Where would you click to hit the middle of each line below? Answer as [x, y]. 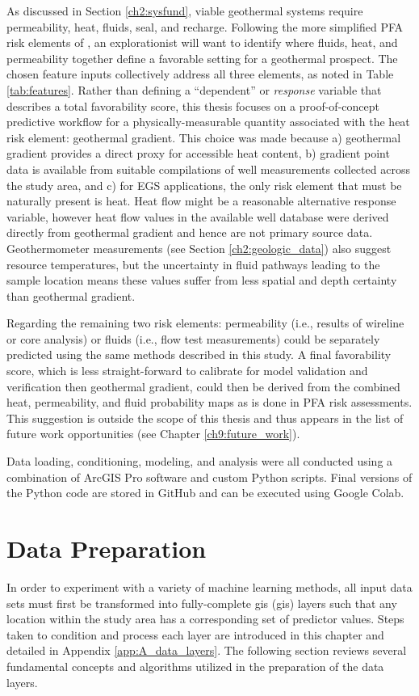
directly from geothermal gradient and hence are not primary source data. [190, 232]
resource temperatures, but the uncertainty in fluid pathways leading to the [193, 264]
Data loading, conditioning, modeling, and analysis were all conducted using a [200, 461]
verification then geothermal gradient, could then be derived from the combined [203, 386]
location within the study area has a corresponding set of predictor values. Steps [205, 619]
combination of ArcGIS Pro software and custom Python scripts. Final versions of [209, 477]
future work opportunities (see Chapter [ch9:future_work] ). [153, 434]
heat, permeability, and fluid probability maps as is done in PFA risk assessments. [209, 402]
